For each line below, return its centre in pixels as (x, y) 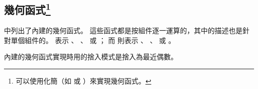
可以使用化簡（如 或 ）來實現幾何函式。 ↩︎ (83, 80)
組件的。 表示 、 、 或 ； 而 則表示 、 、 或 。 (100, 40)
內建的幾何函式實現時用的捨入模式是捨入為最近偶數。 (91, 57)
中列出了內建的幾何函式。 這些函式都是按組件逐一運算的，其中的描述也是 (123, 30)
